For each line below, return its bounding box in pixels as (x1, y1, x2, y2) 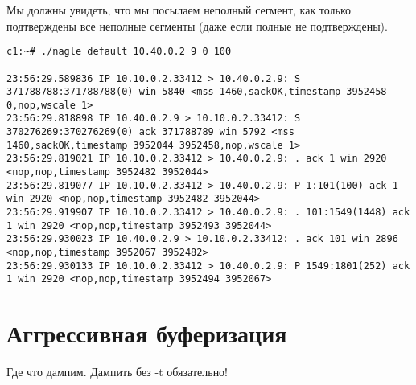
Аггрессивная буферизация (6, 317, 287, 350)
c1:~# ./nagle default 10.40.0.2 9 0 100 (6, 46, 232, 58)
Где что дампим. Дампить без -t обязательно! (6, 363, 229, 380)
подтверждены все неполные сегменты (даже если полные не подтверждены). (6, 17, 388, 34)
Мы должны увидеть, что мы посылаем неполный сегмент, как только (6, 2, 352, 18)
